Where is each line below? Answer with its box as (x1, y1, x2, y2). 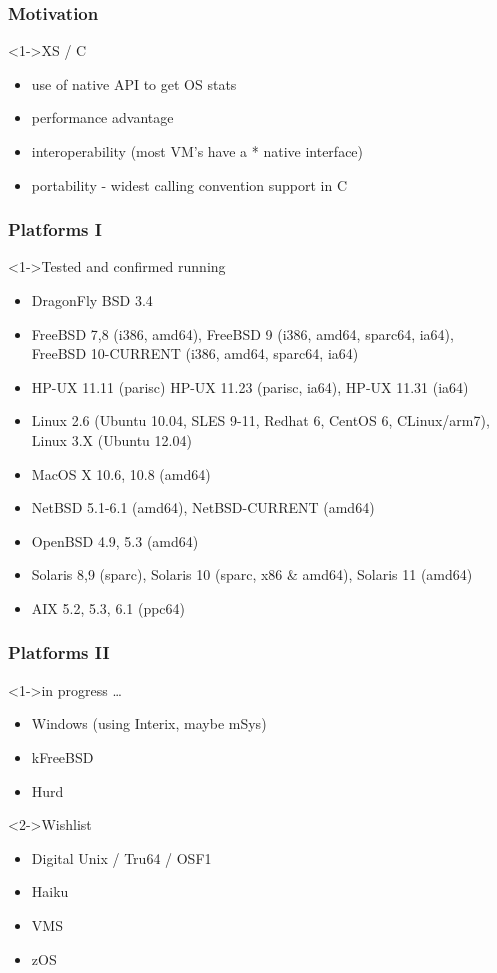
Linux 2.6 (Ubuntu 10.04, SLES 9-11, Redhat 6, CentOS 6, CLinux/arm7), (31, 410, 490, 431)
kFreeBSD (31, 746, 94, 767)
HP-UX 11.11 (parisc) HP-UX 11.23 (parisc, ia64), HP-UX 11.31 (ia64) (31, 376, 469, 397)
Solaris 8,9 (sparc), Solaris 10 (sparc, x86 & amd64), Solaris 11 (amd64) (31, 564, 473, 585)
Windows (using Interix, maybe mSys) (31, 713, 267, 734)
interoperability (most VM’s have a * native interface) (31, 141, 364, 161)
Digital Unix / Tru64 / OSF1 (31, 847, 212, 868)
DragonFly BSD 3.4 (31, 290, 153, 310)
